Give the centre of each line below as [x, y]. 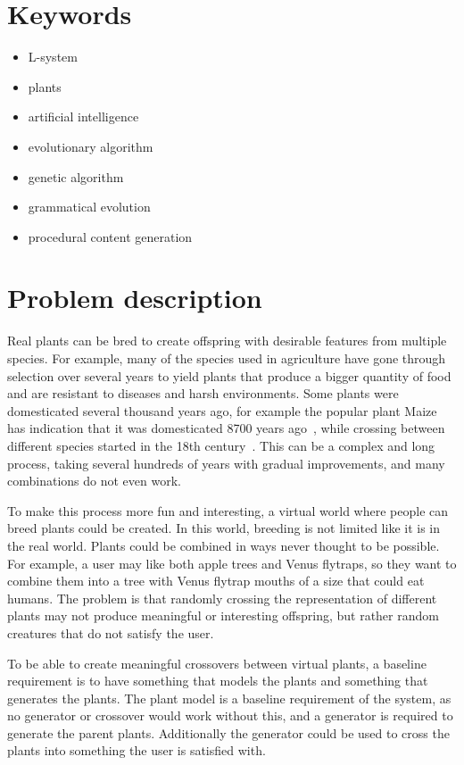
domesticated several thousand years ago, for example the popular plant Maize [222, 410]
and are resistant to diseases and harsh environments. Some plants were [203, 393]
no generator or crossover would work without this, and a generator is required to [230, 715]
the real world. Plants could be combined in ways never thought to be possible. [224, 545]
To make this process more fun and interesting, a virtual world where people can [228, 510]
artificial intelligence [83, 116]
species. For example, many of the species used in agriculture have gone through [227, 358]
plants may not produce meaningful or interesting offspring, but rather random [223, 615]
